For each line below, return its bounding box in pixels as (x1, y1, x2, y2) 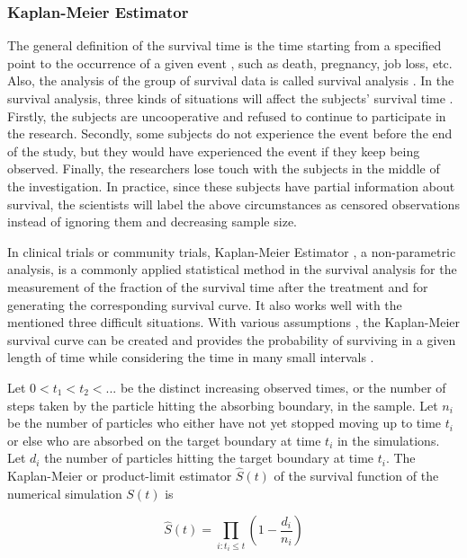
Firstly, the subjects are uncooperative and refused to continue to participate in (7, 106, 446, 125)
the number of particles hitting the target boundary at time (44, 448, 374, 467)
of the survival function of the (274, 466, 439, 485)
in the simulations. (337, 430, 440, 449)
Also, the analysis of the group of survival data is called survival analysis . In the (7, 71, 454, 90)
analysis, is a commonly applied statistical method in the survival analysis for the (7, 260, 457, 279)
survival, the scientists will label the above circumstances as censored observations (7, 194, 460, 213)
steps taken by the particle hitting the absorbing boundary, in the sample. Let (7, 395, 438, 414)
